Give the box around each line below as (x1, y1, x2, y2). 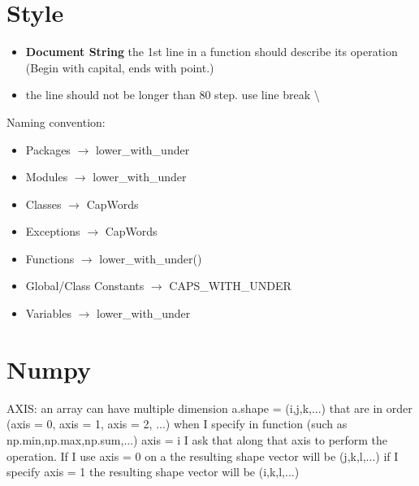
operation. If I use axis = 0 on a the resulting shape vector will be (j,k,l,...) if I (6, 447, 399, 464)
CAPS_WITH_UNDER (169, 277, 292, 294)
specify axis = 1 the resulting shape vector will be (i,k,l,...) (6, 463, 300, 480)
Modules (25, 168, 68, 185)
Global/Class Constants (25, 277, 145, 294)
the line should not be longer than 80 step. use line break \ (25, 86, 320, 103)
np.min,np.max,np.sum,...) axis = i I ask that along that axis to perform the (6, 431, 388, 448)
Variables (25, 305, 71, 322)
